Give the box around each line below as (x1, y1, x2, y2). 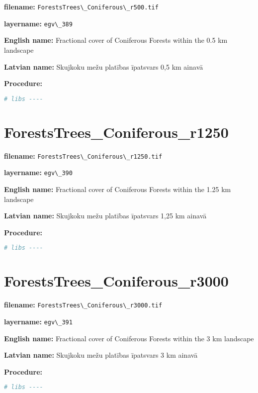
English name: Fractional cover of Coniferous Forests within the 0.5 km (4, 35, 228, 45)
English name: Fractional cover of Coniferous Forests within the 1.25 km (4, 184, 231, 194)
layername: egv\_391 (4, 316, 73, 327)
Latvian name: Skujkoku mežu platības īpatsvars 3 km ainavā (4, 350, 198, 360)
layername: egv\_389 (4, 18, 73, 28)
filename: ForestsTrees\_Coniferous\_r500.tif (4, 1, 159, 11)
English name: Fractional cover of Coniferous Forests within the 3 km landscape (4, 333, 254, 343)
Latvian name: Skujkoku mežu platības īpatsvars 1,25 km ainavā (4, 210, 207, 221)
